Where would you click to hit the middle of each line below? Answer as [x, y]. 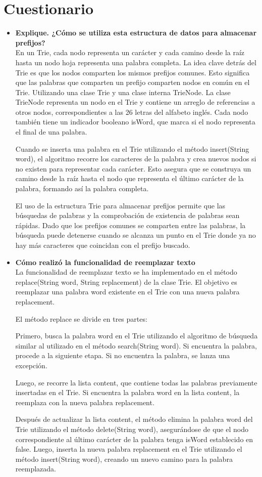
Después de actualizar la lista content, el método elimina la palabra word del [134, 419]
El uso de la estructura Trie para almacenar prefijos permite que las [120, 205]
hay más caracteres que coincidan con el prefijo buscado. [103, 245]
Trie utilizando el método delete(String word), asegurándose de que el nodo [132, 429]
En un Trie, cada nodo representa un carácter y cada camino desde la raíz [130, 52]
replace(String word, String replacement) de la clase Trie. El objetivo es [126, 281]
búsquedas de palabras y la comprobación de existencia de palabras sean [127, 215]
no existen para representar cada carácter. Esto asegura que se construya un [133, 168]
